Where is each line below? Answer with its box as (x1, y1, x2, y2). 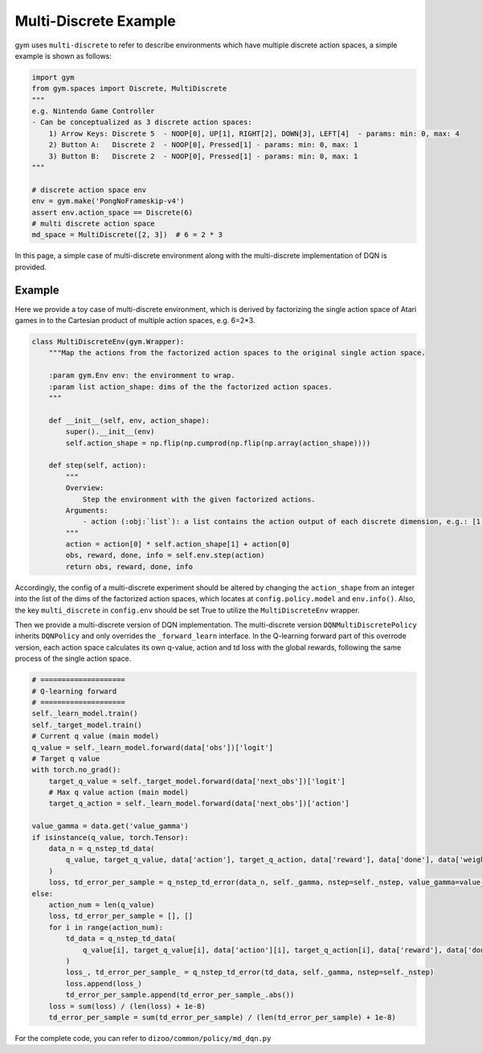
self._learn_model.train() (31, 709, 138, 719)
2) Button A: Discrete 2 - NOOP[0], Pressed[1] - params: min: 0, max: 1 (48, 141, 358, 150)
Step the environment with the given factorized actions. (82, 494, 317, 504)
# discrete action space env (31, 185, 147, 195)
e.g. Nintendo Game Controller (31, 107, 156, 116)
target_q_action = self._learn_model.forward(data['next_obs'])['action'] (48, 799, 349, 808)
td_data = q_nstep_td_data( (65, 934, 177, 944)
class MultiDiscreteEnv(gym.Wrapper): (31, 338, 185, 346)
